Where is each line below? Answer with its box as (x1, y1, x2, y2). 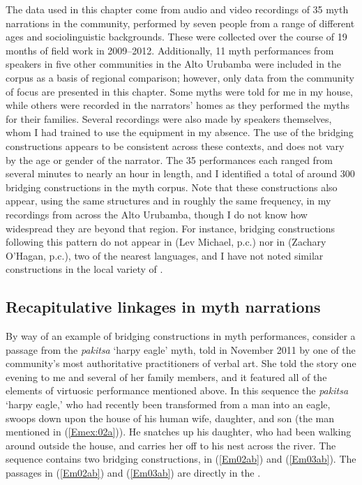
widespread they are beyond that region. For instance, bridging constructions (6, 221, 335, 235)
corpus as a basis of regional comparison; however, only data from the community (6, 70, 354, 84)
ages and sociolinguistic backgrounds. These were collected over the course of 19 (6, 29, 347, 44)
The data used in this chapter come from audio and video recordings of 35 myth (6, 2, 349, 16)
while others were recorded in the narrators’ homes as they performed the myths (6, 98, 350, 112)
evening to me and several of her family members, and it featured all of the (6, 369, 327, 384)
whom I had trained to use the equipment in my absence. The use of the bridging (6, 125, 354, 140)
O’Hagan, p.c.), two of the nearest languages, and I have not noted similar (6, 248, 324, 262)
